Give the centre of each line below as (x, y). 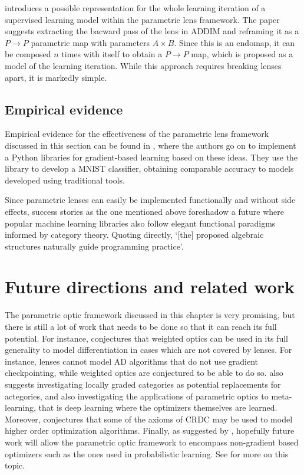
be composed (28, 54)
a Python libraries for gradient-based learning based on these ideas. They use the (151, 157)
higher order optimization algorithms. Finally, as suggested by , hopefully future (150, 430)
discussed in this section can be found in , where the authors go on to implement (151, 145)
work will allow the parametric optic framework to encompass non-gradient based (152, 442)
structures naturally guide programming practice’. (94, 246)
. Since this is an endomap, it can (234, 42)
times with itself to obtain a (112, 54)
